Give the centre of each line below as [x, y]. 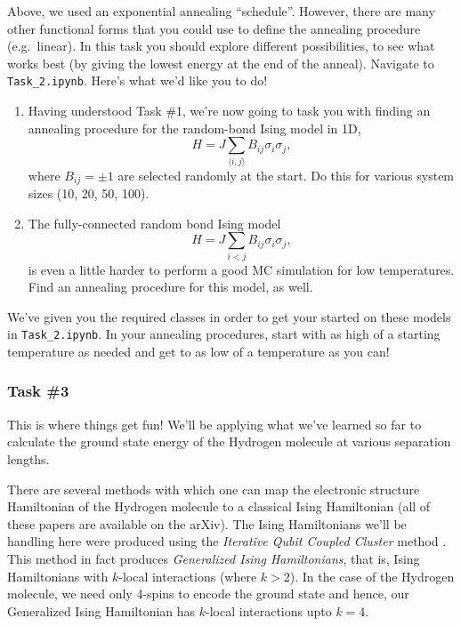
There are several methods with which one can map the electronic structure [214, 489]
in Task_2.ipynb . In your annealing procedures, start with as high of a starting [224, 334]
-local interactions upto [269, 610]
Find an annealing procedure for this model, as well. [170, 287]
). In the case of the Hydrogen [372, 576]
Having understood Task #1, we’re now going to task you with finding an [229, 111]
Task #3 [38, 391]
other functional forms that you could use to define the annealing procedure [214, 28]
